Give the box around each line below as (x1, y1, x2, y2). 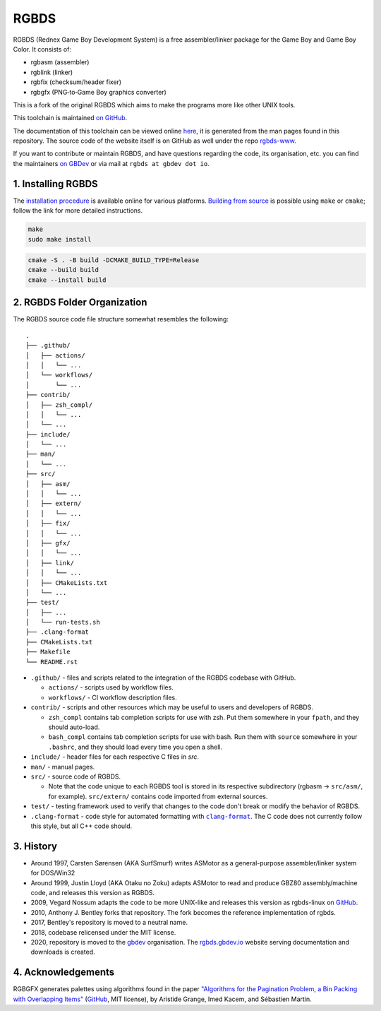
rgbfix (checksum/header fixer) (30, 78, 122, 86)
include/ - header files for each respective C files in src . (30, 752, 200, 761)
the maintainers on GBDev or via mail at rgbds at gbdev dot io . (13, 159, 210, 167)
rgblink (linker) (30, 68, 73, 76)
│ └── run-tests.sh (25, 618, 100, 627)
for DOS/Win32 (30, 869, 75, 877)
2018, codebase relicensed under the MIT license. (30, 928, 176, 936)
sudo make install (28, 235, 92, 243)
